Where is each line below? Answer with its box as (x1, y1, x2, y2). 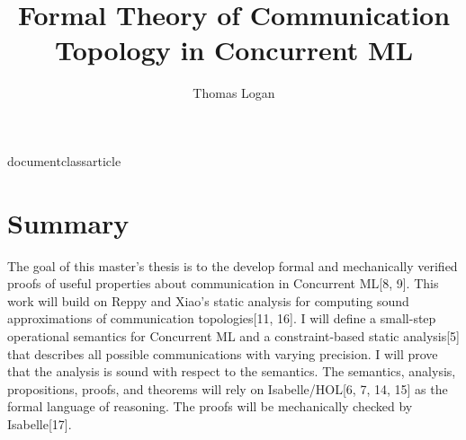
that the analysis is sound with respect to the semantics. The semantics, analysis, (7, 362, 456, 381)
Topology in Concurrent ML (54, 31, 414, 68)
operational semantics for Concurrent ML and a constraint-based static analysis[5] (7, 327, 460, 345)
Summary (7, 204, 130, 241)
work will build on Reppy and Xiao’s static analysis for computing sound (7, 291, 409, 310)
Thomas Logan (193, 84, 275, 102)
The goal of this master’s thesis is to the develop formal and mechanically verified (7, 256, 458, 275)
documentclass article (7, 151, 121, 170)
